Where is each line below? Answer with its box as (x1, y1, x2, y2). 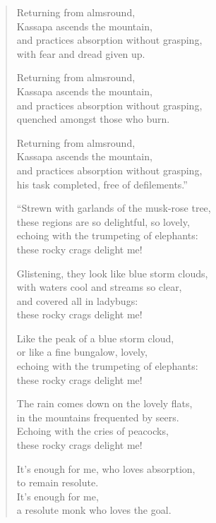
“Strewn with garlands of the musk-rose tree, (16, 200, 211, 215)
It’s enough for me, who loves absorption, (16, 461, 196, 476)
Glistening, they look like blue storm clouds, (16, 265, 208, 280)
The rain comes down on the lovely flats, (16, 396, 193, 411)
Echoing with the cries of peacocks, (16, 423, 169, 438)
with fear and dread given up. (16, 46, 145, 61)
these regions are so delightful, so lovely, (16, 214, 190, 229)
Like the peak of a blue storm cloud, (16, 330, 174, 345)
